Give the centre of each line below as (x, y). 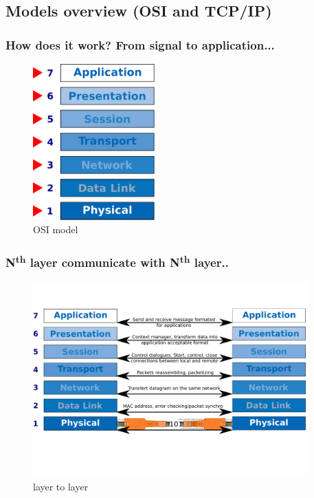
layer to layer (61, 486)
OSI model (56, 229)
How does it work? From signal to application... (140, 44)
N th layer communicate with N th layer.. (117, 261)
